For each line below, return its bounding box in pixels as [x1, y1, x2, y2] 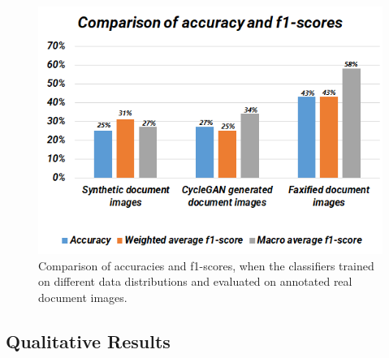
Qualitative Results [6, 328, 171, 353]
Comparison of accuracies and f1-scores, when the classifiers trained [38, 257, 374, 274]
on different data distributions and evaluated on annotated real [38, 273, 352, 290]
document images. [38, 288, 128, 305]
